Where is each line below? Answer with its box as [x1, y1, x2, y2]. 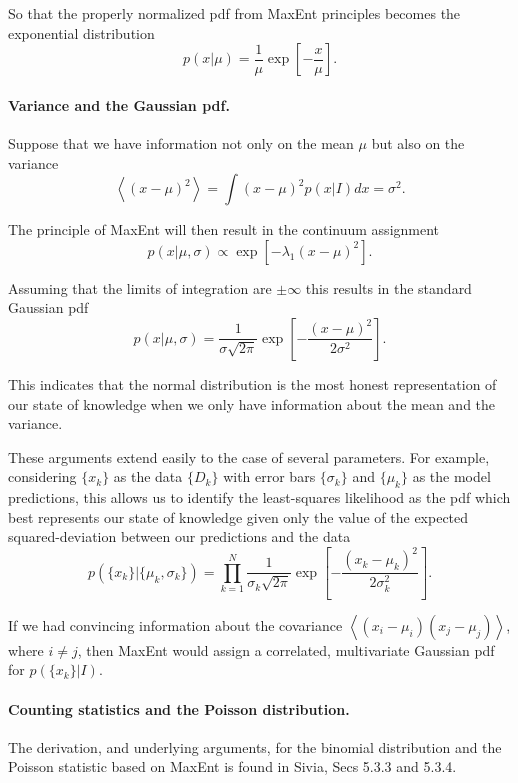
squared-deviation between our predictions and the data [8, 526, 351, 547]
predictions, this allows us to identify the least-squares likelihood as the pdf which [8, 487, 511, 508]
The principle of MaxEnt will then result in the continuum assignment [8, 219, 440, 240]
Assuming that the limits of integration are [8, 277, 272, 298]
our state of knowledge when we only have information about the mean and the [8, 393, 496, 414]
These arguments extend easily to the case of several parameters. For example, [8, 446, 490, 467]
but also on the [371, 132, 465, 153]
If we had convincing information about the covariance [8, 614, 343, 635]
